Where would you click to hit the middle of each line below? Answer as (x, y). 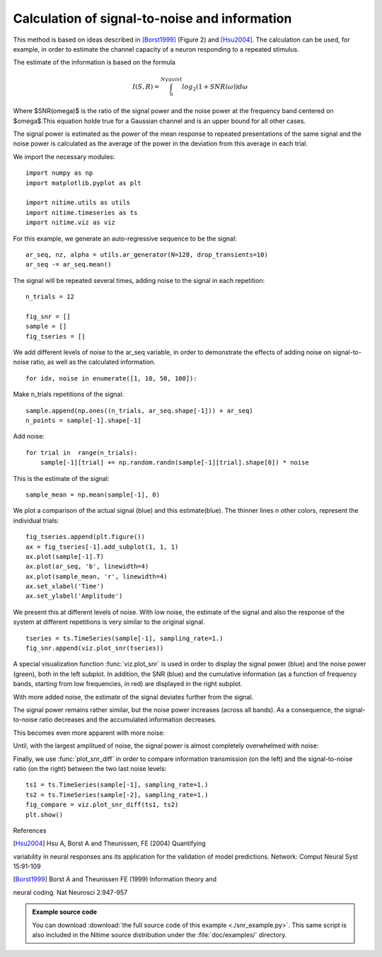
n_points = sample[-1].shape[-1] (83, 420)
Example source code (65, 912)
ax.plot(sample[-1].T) (65, 556)
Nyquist (171, 79)
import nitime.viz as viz (71, 222)
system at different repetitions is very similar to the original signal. (109, 622)
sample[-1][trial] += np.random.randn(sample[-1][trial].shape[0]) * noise (174, 463)
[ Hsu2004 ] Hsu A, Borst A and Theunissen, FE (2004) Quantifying (110, 843)
